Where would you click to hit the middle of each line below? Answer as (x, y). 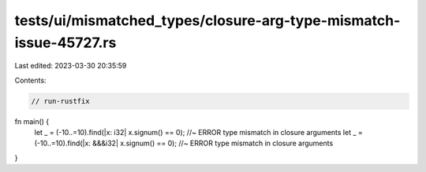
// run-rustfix (60, 101)
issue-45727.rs (65, 42)
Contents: (30, 80)
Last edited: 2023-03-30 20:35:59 (71, 66)
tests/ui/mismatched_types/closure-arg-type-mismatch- (207, 20)
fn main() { (32, 121)
